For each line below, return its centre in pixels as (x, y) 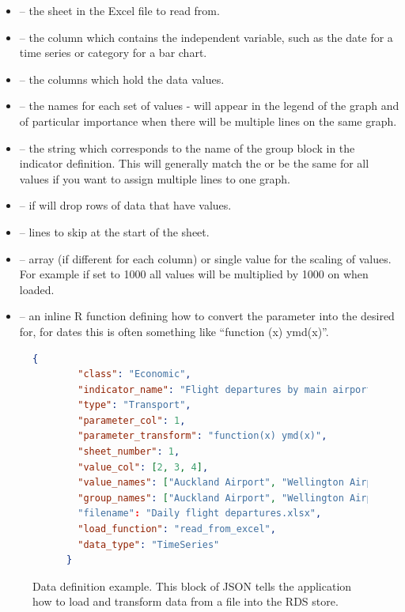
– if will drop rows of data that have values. (125, 205)
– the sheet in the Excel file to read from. (119, 10)
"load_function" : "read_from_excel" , (177, 529)
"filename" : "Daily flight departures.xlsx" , (200, 514)
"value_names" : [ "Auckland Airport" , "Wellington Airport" (237, 483)
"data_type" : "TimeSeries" (149, 544)
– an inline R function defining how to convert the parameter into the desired (207, 316)
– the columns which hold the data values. (122, 79)
